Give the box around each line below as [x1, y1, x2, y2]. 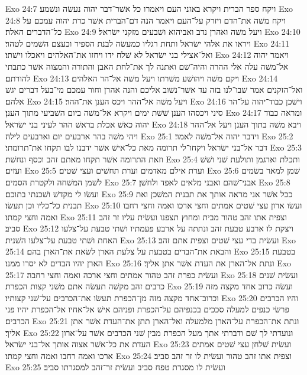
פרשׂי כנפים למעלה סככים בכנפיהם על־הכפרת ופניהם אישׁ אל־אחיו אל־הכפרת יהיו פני [5, 303, 289, 315]
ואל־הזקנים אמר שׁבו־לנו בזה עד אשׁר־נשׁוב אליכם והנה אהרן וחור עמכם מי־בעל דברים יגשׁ [5, 83, 303, 96]
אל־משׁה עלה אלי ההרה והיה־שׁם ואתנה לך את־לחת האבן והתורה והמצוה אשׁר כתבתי [5, 60, 289, 72]
